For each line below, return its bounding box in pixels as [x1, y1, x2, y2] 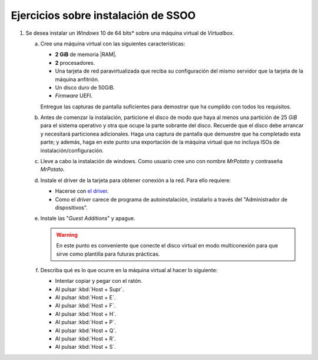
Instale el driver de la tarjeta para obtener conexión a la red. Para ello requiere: [40, 177, 231, 184]
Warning [56, 231, 78, 238]
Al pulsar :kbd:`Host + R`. [55, 335, 116, 342]
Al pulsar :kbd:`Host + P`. [55, 319, 116, 326]
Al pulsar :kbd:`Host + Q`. [55, 327, 117, 334]
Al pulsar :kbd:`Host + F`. [55, 302, 116, 309]
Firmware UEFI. [55, 92, 93, 100]
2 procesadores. [55, 59, 95, 66]
